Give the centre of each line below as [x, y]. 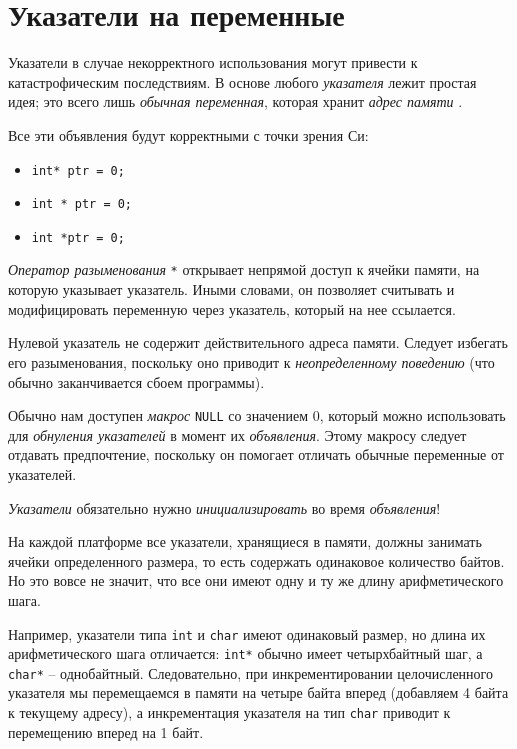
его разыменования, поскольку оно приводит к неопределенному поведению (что [251, 361]
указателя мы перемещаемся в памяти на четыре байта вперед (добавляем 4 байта [258, 692]
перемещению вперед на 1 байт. [106, 731]
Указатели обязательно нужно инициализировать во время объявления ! [224, 507]
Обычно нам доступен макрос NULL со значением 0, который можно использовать [257, 415]
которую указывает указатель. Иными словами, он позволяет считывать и [231, 289]
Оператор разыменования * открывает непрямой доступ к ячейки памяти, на [244, 269]
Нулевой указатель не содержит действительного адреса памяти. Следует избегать [258, 342]
